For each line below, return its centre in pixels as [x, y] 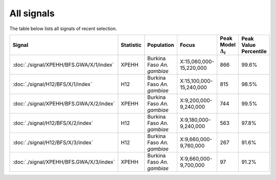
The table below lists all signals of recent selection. [63, 29]
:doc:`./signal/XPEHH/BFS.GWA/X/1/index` [63, 65]
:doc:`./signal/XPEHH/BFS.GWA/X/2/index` [64, 104]
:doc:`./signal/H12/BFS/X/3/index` [53, 143]
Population [161, 45]
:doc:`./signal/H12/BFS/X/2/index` [53, 123]
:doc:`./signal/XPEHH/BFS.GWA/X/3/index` [64, 162]
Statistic [131, 45]
